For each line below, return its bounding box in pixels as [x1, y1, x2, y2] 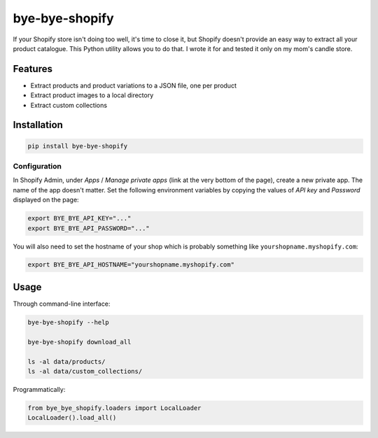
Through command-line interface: [13, 299, 111, 308]
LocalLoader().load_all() [27, 414, 117, 422]
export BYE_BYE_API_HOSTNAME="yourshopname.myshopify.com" [27, 261, 234, 269]
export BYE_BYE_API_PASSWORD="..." [27, 224, 150, 232]
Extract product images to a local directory [30, 91, 154, 99]
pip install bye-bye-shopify [27, 142, 128, 150]
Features [13, 63, 52, 75]
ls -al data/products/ [27, 358, 106, 365]
